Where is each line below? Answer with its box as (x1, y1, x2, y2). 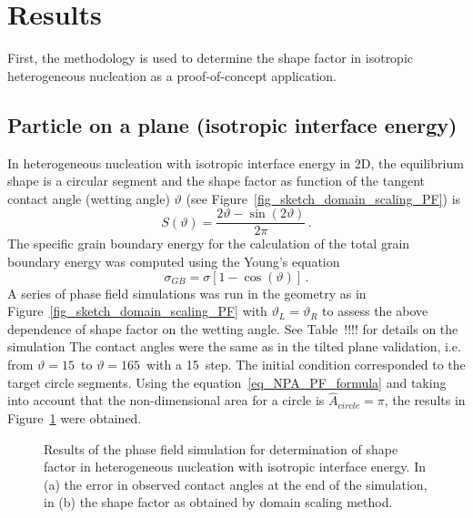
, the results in (384, 391, 466, 410)
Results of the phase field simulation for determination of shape (44, 439, 398, 458)
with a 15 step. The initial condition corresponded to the (146, 354, 466, 373)
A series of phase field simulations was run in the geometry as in (7, 283, 367, 302)
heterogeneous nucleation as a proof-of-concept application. (7, 66, 337, 85)
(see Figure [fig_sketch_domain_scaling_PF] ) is (186, 188, 461, 208)
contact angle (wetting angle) (7, 188, 170, 208)
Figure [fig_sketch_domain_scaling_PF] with (7, 301, 267, 320)
